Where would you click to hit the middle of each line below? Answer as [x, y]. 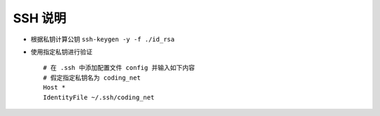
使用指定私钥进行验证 [62, 52]
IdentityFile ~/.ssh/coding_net [99, 97]
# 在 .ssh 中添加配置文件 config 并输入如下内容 [119, 68]
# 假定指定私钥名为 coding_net [92, 78]
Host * [55, 88]
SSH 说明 [40, 18]
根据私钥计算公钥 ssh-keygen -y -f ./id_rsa [103, 39]
